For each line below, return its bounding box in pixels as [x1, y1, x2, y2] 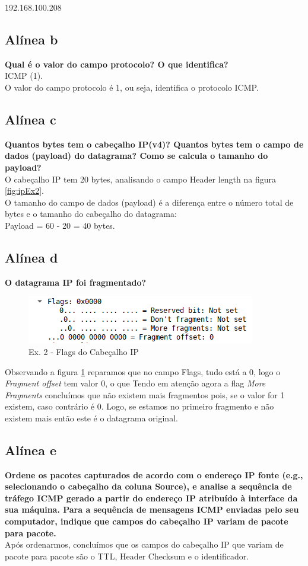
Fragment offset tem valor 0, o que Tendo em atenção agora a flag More [5, 377, 266, 389]
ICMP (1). [5, 69, 43, 82]
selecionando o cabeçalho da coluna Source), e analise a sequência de [5, 480, 292, 493]
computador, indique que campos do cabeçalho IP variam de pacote [5, 515, 288, 527]
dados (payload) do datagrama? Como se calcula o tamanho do [5, 149, 268, 162]
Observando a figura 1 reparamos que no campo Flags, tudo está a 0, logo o [5, 365, 281, 378]
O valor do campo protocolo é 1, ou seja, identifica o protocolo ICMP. [5, 81, 259, 93]
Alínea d [5, 248, 58, 266]
